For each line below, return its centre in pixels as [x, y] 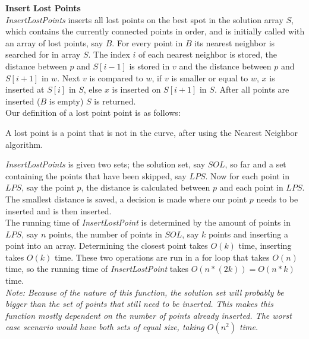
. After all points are [252, 89]
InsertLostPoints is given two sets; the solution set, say [105, 164]
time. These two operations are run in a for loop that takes [162, 257]
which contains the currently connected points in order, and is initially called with [155, 31]
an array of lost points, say [54, 42]
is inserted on [136, 89]
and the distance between [225, 66]
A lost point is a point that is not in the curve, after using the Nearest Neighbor [152, 132]
